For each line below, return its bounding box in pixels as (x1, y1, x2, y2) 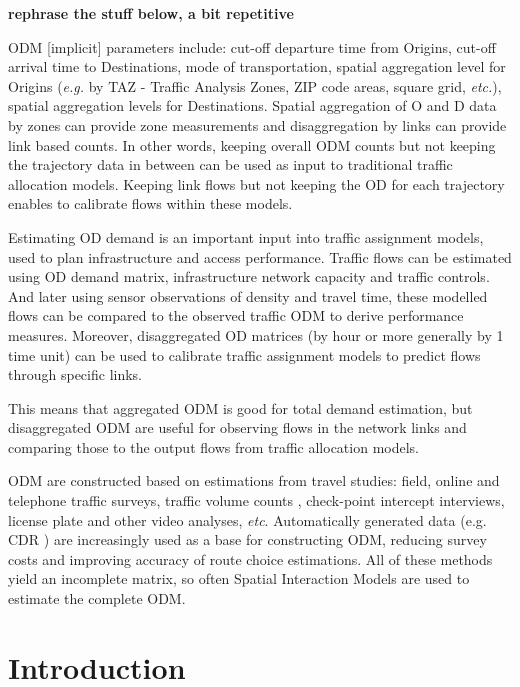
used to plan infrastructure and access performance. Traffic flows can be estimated (8, 246, 512, 267)
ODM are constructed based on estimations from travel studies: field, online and (8, 470, 500, 491)
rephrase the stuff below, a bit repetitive (8, 3, 294, 23)
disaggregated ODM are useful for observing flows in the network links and (8, 417, 467, 438)
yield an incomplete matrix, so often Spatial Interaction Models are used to (8, 568, 470, 589)
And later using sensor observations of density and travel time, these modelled (8, 285, 488, 306)
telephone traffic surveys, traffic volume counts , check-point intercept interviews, (8, 490, 505, 511)
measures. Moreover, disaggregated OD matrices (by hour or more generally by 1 (8, 324, 504, 345)
